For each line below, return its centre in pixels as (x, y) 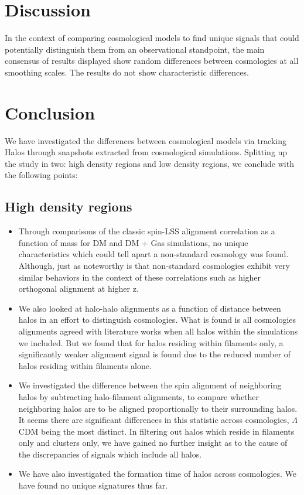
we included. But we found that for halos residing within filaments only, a (151, 342)
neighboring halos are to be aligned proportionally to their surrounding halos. (158, 408)
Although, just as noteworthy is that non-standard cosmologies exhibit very (154, 265)
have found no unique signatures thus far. (93, 485)
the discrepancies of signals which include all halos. (110, 454)
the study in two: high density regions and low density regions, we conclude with (149, 163)
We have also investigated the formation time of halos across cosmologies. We (158, 474)
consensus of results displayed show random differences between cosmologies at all (152, 61)
